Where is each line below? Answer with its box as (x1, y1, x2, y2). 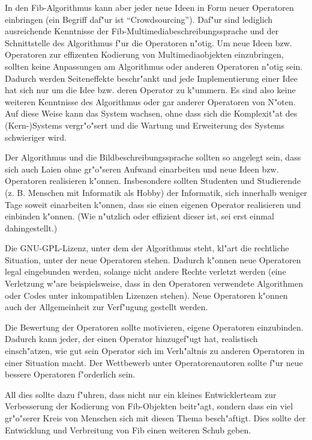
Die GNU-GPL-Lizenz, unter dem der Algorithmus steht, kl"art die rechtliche (5, 242, 289, 254)
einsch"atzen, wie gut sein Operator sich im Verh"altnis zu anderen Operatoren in (5, 344, 305, 357)
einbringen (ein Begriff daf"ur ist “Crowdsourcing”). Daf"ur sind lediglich (5, 13, 273, 25)
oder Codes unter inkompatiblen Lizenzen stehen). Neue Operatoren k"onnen (5, 289, 288, 301)
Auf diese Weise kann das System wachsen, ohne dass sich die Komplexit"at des (5, 107, 298, 120)
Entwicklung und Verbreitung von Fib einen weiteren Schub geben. (5, 423, 251, 436)
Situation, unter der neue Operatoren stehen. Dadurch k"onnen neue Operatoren (5, 253, 301, 266)
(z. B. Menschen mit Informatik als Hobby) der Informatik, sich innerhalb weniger (5, 186, 307, 198)
